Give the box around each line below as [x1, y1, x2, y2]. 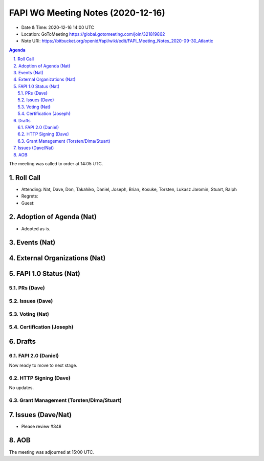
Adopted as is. [21, 225, 51, 232]
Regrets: [21, 193, 39, 199]
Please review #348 [21, 423, 62, 429]
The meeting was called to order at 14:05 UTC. [9, 160, 103, 166]
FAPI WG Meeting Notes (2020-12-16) [9, 7, 166, 18]
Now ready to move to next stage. [9, 362, 78, 369]
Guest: [21, 200, 35, 206]
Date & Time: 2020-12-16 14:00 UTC [21, 24, 95, 30]
